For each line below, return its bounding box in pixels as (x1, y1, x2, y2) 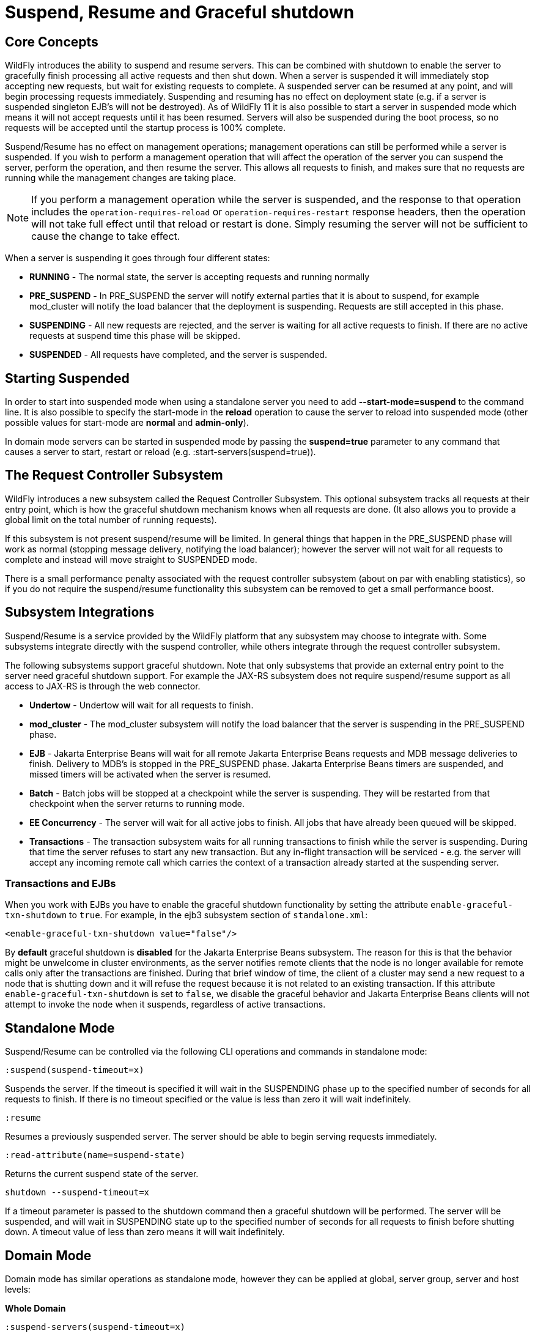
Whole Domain (5, 1303, 66, 1314)
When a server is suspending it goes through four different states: (5, 253, 270, 264)
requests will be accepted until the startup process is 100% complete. (5, 122, 286, 133)
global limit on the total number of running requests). (5, 514, 217, 525)
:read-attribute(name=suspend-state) (5, 1150, 186, 1160)
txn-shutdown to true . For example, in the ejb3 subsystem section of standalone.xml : (5, 910, 368, 921)
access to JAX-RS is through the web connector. (5, 680, 201, 691)
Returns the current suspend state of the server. (5, 1168, 199, 1179)
